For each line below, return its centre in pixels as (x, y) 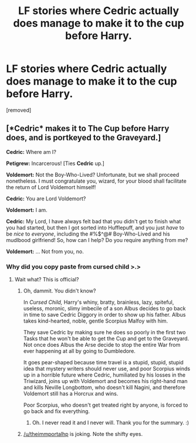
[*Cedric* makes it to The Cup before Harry (88, 128)
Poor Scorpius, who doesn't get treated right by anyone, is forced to (106, 405)
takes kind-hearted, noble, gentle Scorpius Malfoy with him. (96, 321)
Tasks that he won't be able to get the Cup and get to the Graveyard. (106, 338)
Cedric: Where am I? (31, 152)
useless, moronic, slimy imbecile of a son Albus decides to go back (104, 308)
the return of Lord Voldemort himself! (51, 187)
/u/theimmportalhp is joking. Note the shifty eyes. (83, 434)
